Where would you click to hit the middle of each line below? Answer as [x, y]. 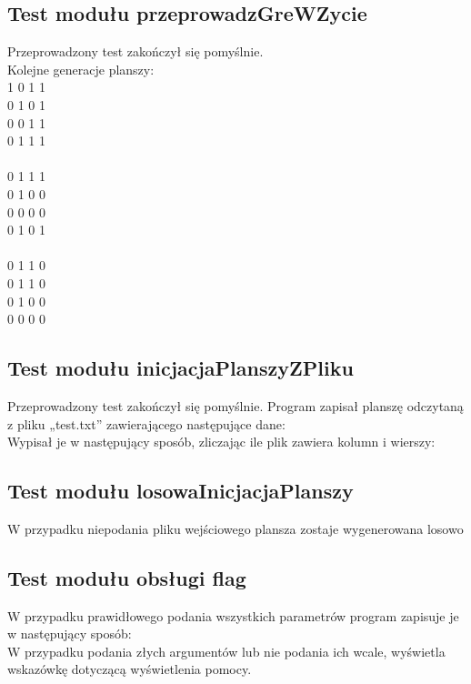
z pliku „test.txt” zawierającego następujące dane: [146, 423]
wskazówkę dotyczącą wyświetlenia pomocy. [130, 669]
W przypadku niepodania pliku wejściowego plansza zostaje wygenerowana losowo [235, 528]
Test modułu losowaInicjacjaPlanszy [180, 491]
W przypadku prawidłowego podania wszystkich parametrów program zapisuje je [233, 615]
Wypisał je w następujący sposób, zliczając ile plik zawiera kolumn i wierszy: [221, 442]
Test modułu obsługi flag [127, 577]
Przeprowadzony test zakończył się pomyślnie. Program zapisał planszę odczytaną [235, 405]
